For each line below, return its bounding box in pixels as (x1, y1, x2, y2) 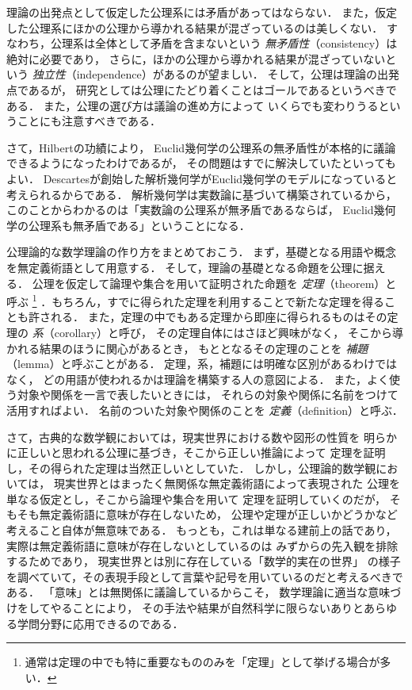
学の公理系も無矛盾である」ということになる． (6, 217, 250, 233)
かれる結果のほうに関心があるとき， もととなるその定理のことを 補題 (6, 339, 368, 356)
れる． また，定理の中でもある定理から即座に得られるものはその (50, 309, 387, 325)
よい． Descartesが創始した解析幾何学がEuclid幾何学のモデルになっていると (6, 170, 398, 186)
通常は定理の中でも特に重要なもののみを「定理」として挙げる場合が (25, 654, 380, 670)
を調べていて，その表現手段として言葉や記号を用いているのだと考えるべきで (6, 568, 403, 585)
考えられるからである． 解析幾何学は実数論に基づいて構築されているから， (6, 186, 397, 202)
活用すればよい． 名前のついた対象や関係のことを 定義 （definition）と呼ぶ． (6, 401, 403, 418)
